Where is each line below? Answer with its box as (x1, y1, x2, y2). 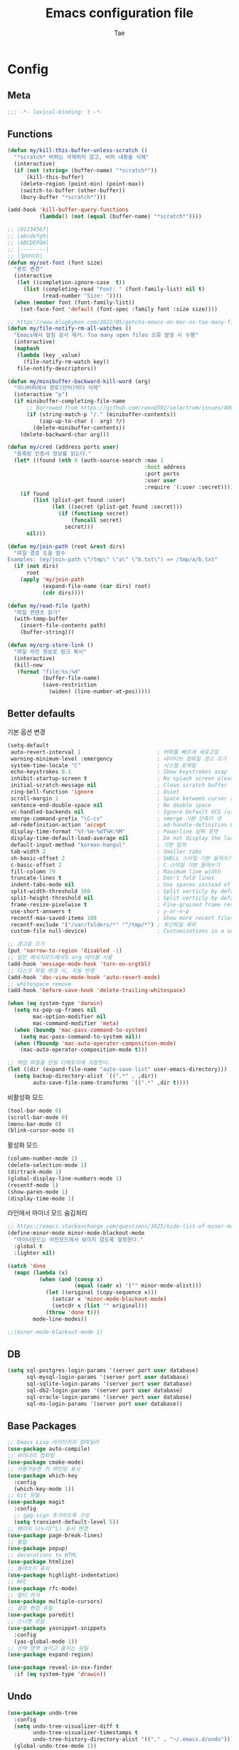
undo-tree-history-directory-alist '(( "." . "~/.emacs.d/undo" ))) (33, 1736, 234, 1743)
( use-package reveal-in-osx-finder (7, 1664, 113, 1671)
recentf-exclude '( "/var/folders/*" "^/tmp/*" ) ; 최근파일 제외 (10, 921, 196, 929)
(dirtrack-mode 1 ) (7, 1168, 62, 1175)
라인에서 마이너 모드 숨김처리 (7, 1208, 87, 1218)
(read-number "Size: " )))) (42, 292, 122, 299)
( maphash (14, 345, 40, 353)
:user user (144, 477, 176, 484)
